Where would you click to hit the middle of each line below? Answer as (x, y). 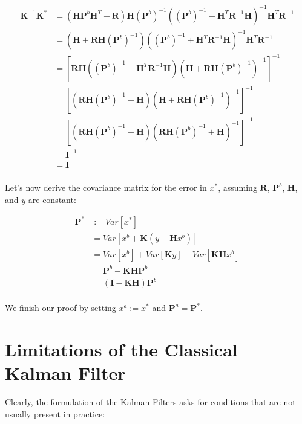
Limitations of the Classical (121, 349)
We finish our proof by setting (61, 308)
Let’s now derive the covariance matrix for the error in (106, 188)
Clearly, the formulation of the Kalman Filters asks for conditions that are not (150, 402)
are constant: (52, 199)
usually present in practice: (55, 413)
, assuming (238, 188)
